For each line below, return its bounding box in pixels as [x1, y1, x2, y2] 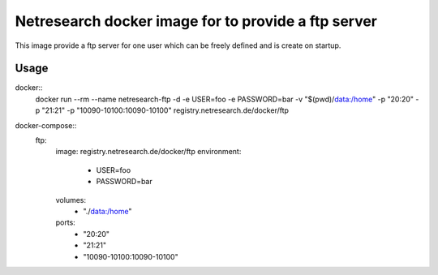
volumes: [55, 195, 87, 204]
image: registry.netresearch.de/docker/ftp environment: [55, 147, 242, 157]
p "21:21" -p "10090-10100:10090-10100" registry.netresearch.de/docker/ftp [35, 105, 290, 115]
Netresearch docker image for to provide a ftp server [15, 12, 377, 30]
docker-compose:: [15, 120, 77, 130]
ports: [55, 217, 76, 227]
